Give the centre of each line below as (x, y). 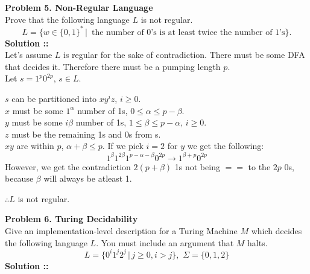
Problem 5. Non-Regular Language (79, 7)
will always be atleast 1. (88, 178)
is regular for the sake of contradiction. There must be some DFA (184, 55)
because (19, 178)
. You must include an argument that (165, 242)
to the (259, 166)
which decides (277, 230)
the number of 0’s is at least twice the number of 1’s (188, 32)
